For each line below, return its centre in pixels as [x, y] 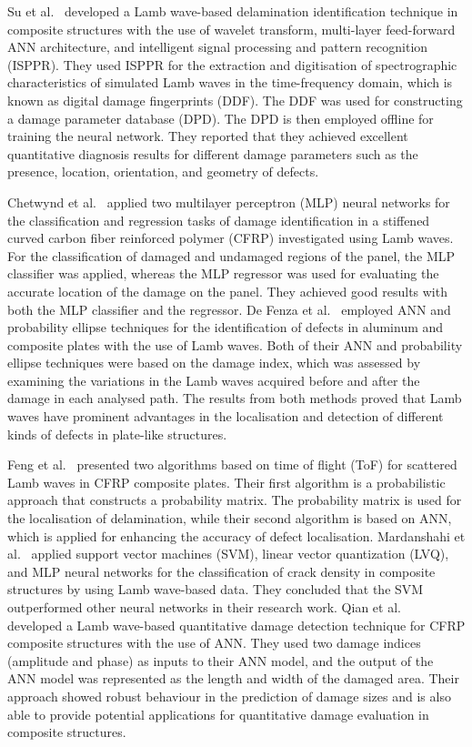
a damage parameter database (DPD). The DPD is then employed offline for [221, 118]
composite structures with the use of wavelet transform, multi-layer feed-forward [231, 29]
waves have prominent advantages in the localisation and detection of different [226, 416]
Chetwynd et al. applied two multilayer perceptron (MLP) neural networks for [229, 202]
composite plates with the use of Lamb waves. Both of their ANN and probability [235, 344]
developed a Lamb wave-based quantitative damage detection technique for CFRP [236, 625]
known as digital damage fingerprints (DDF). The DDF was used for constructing [235, 100]
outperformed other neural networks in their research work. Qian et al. [204, 607]
